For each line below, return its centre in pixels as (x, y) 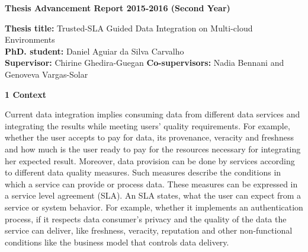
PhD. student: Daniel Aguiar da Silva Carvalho (94, 51)
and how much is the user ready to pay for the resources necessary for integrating (153, 149)
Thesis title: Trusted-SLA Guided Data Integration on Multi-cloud (129, 28)
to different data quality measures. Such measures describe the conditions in (143, 172)
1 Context (25, 94)
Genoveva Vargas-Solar (46, 74)
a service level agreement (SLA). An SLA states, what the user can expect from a (153, 195)
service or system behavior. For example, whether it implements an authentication (154, 207)
